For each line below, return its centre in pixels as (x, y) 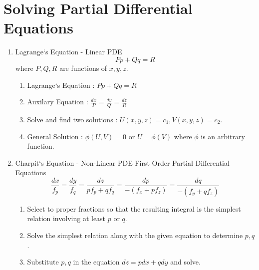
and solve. (185, 262)
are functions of (83, 68)
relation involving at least (66, 218)
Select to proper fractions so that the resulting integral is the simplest (134, 208)
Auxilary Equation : (58, 102)
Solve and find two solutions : (72, 119)
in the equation (96, 262)
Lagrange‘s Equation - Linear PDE (69, 52)
